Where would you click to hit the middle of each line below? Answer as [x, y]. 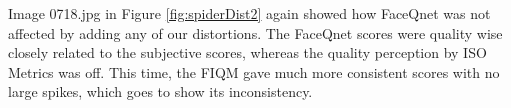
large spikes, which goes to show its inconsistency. [160, 91]
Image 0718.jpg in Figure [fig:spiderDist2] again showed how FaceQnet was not [249, 13]
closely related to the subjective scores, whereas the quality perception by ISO [247, 52]
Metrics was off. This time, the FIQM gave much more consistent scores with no [254, 71]
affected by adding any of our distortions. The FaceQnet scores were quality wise [255, 32]
